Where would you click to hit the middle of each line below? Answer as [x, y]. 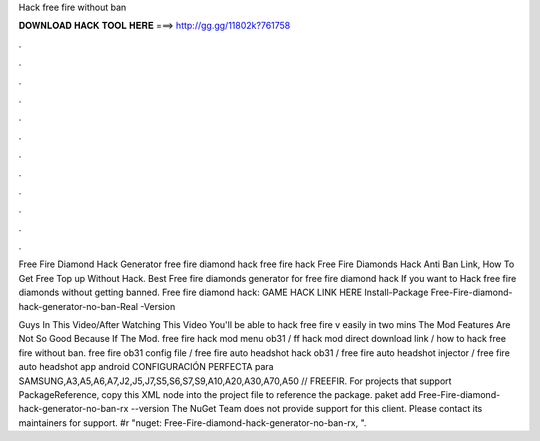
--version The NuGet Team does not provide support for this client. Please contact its [306, 409]
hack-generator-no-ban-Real [78, 306]
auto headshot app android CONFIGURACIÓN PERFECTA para [146, 367]
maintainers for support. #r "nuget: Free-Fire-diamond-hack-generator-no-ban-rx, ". [192, 422]
